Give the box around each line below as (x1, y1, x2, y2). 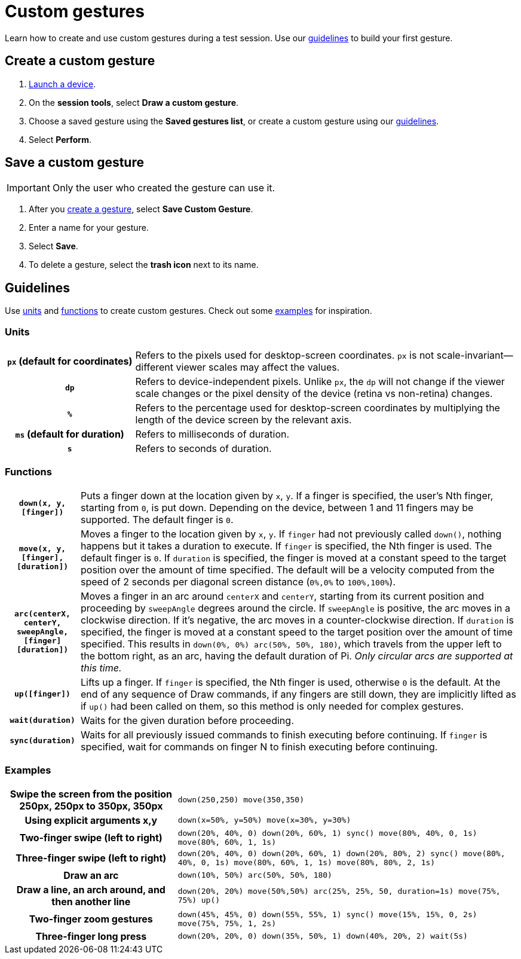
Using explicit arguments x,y (24, 814, 158, 826)
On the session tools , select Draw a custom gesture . (29, 97, 239, 108)
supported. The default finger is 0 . (80, 513, 234, 526)
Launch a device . (29, 78, 96, 89)
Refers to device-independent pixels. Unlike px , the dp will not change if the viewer (135, 375, 505, 388)
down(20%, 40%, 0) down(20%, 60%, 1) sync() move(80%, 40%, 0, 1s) (177, 828, 477, 838)
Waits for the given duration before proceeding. (80, 714, 294, 726)
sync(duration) (10, 736, 75, 746)
